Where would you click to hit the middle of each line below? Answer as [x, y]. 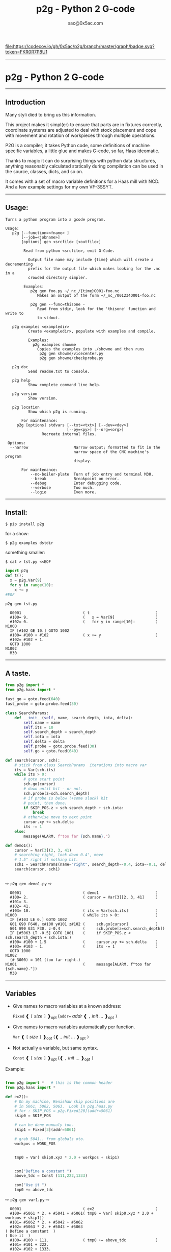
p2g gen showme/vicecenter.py [71, 353]
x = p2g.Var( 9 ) [26, 580]
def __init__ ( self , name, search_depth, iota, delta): [74, 718]
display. [83, 461]
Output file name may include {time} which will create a [91, 259]
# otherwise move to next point [58, 817]
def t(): [15, 576]
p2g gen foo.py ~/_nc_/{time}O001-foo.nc [75, 291]
